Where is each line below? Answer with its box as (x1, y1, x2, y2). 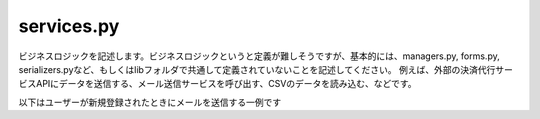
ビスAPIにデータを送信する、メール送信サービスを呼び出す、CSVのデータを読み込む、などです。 (18, 78, 417, 90)
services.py (18, 15, 120, 37)
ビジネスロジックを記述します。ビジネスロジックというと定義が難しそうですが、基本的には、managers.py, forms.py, (18, 50, 500, 62)
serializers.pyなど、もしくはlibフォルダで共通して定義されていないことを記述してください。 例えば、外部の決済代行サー (18, 63, 514, 75)
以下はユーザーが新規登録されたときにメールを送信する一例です (18, 96, 282, 108)
